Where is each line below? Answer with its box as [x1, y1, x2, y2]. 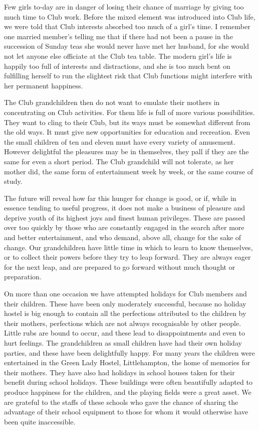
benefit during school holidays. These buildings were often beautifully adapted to [4, 377, 252, 387]
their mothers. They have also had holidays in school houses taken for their [4, 367, 235, 377]
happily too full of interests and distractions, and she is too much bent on [4, 60, 230, 71]
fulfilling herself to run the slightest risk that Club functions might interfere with [4, 70, 252, 81]
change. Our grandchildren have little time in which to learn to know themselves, [4, 242, 253, 252]
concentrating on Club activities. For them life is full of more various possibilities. [4, 106, 255, 117]
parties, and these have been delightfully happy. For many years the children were [4, 347, 255, 358]
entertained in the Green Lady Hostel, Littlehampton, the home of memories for [4, 357, 250, 368]
